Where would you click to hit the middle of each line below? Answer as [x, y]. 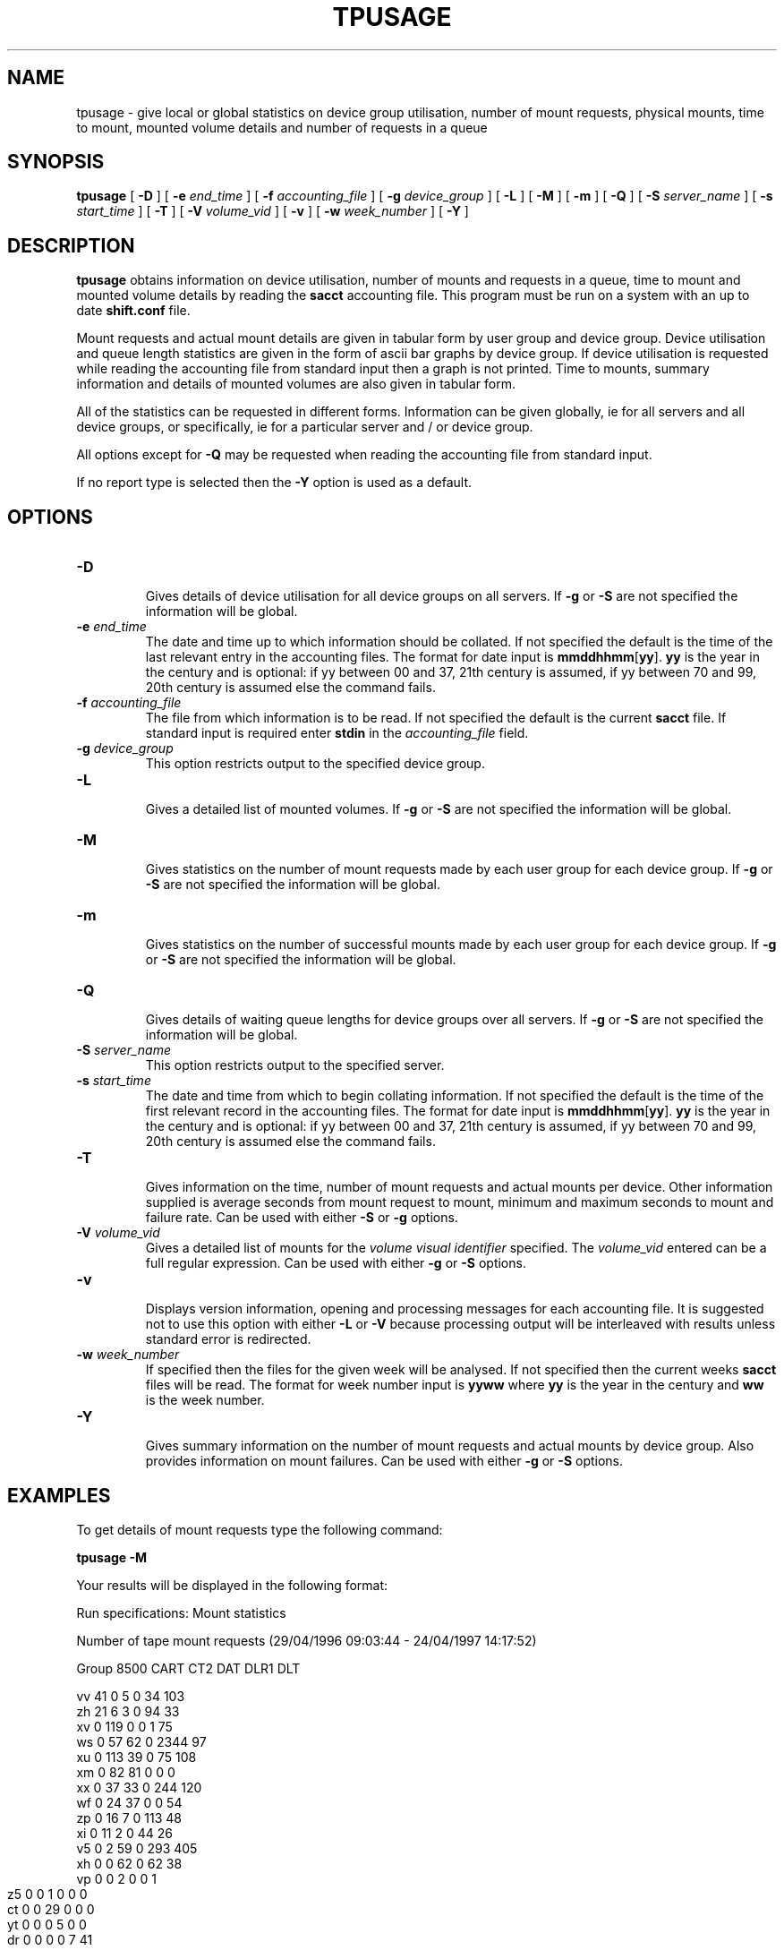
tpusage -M [112, 1557]
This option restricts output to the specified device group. [315, 764]
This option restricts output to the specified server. [295, 1065]
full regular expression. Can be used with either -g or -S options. [336, 1263]
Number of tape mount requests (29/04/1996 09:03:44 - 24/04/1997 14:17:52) [307, 1640]
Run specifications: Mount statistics [181, 1612]
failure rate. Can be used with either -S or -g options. [302, 1218]
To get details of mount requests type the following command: [260, 1529]
